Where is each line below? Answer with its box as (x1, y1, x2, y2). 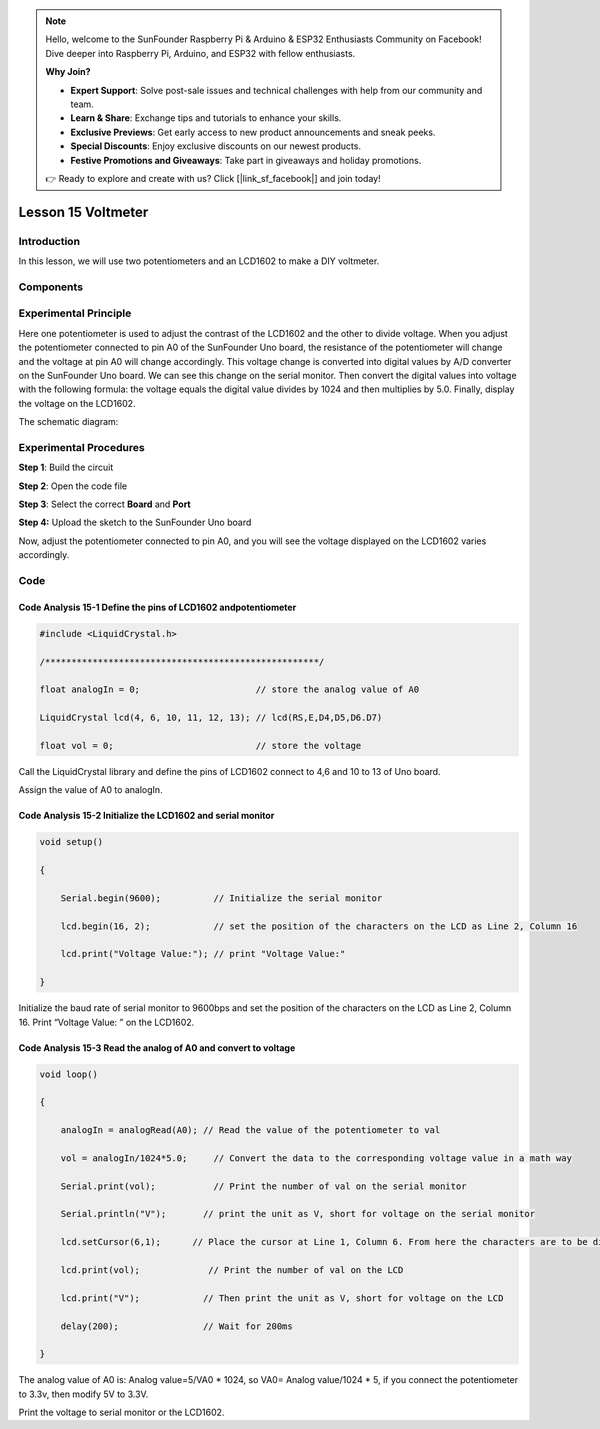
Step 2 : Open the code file (18, 480, 128, 492)
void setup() (39, 836, 104, 848)
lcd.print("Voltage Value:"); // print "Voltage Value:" (60, 948, 346, 960)
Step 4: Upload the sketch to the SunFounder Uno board (18, 516, 252, 529)
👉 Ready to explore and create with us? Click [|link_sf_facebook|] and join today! (45, 172, 381, 184)
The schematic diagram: (18, 416, 119, 428)
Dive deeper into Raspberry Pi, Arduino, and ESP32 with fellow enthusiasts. (45, 47, 356, 59)
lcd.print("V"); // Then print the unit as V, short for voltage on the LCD (60, 1292, 504, 1304)
